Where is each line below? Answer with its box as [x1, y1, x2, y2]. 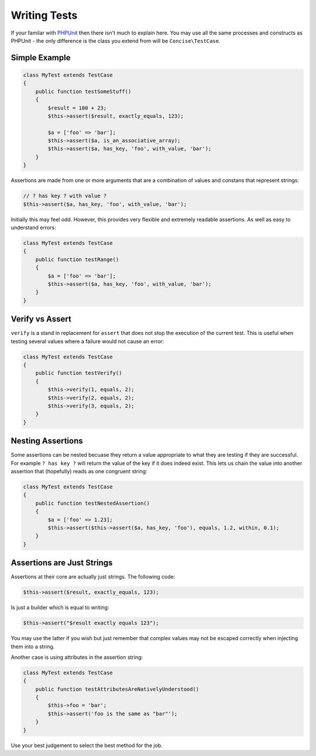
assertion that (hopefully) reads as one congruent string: [11, 467, 147, 474]
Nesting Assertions [11, 436, 83, 446]
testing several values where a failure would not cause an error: [11, 337, 164, 345]
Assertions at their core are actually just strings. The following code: [11, 573, 176, 580]
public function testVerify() [35, 370, 122, 377]
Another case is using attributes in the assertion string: [11, 654, 143, 661]
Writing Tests [11, 9, 78, 22]
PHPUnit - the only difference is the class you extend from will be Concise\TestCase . [11, 37, 221, 44]
